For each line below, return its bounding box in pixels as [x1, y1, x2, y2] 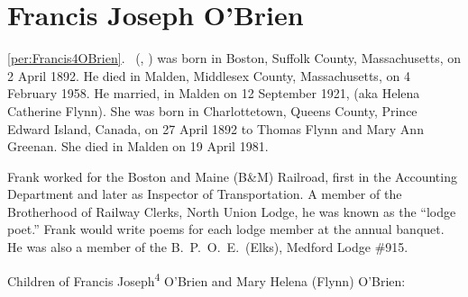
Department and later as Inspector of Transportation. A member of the [7, 184, 402, 203]
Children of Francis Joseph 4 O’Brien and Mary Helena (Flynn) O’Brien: [7, 268, 406, 290]
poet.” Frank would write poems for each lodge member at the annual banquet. [7, 220, 445, 238]
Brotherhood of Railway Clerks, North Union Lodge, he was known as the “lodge [7, 202, 456, 220]
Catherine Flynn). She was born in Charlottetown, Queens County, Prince [7, 101, 418, 120]
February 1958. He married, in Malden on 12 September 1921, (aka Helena [7, 84, 420, 103]
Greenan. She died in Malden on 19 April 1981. [7, 137, 269, 156]
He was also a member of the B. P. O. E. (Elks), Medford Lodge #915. [7, 238, 408, 256]
